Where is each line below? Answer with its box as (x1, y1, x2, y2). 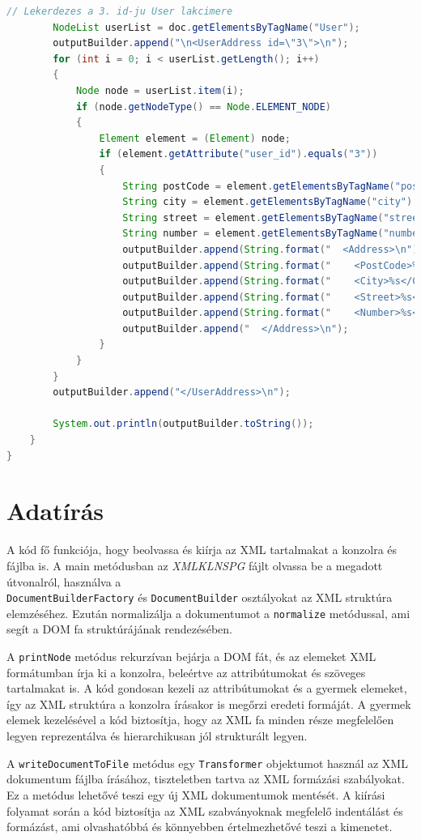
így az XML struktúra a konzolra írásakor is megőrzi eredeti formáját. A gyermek (6, 695, 411, 712)
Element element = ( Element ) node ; (99, 132, 291, 144)
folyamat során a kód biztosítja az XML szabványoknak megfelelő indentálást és (6, 802, 403, 819)
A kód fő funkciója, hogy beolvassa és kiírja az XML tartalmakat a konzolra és (6, 541, 398, 558)
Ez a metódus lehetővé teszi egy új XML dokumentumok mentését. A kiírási (6, 786, 385, 803)
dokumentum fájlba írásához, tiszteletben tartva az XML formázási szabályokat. (6, 770, 405, 787)
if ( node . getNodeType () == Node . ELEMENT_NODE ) (75, 100, 332, 113)
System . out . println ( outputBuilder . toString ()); (53, 418, 314, 430)
